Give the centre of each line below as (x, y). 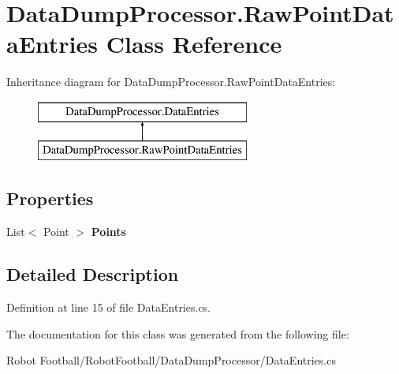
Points (108, 232)
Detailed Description (93, 274)
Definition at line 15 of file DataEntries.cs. (109, 307)
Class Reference (194, 44)
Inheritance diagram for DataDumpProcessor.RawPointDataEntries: (171, 82)
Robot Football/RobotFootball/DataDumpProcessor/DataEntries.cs (171, 360)
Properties (50, 198)
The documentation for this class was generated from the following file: (178, 333)
